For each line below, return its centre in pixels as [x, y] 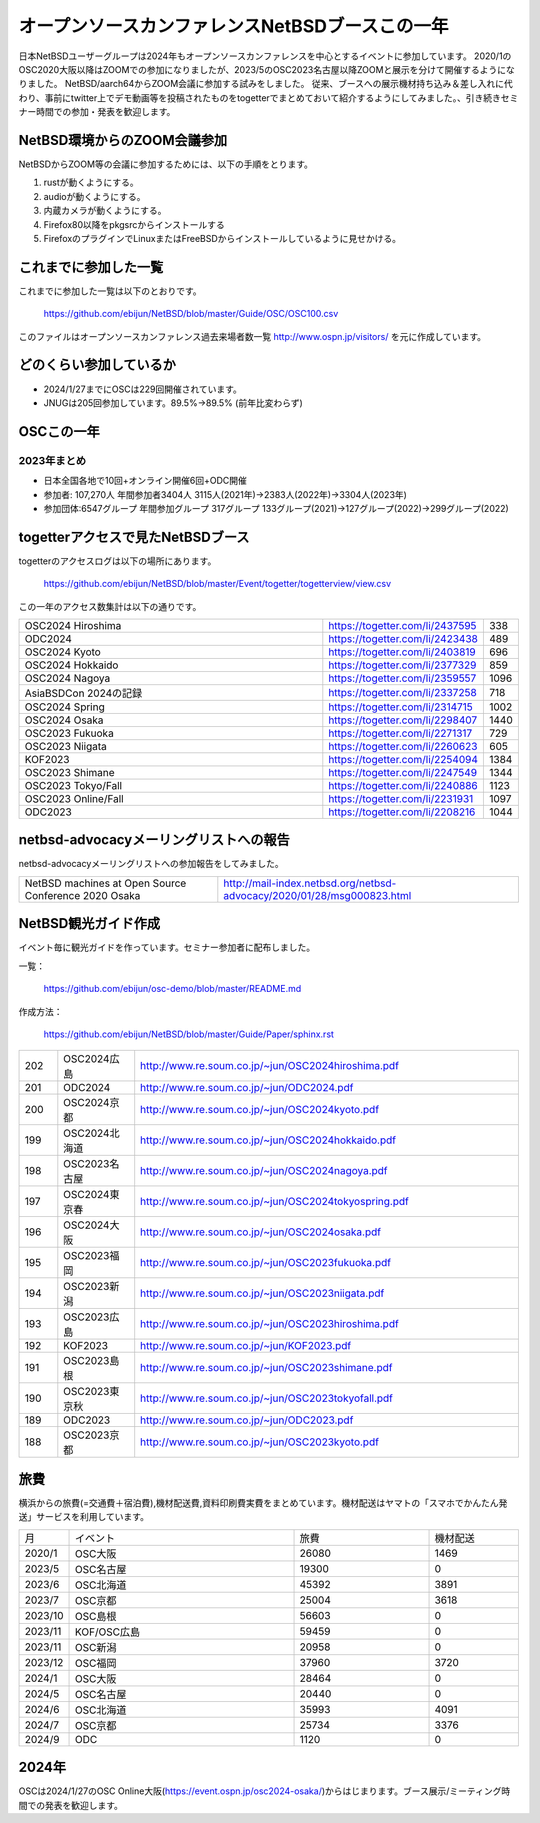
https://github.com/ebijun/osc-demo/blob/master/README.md [172, 989]
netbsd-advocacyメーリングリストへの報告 [154, 840]
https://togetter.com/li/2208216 [402, 812]
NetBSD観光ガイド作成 [89, 923]
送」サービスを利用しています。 [84, 1517]
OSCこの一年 [59, 431]
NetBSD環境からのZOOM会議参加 [123, 140]
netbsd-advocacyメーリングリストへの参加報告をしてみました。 [151, 864]
